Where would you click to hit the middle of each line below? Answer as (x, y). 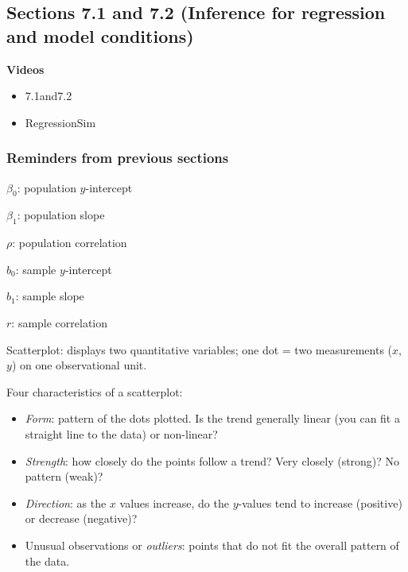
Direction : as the (66, 502)
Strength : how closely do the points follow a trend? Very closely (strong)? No (212, 460)
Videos (25, 69)
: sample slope (50, 296)
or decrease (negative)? (81, 518)
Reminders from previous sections (118, 158)
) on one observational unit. (79, 365)
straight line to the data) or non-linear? (121, 433)
